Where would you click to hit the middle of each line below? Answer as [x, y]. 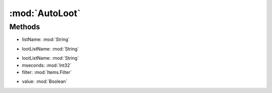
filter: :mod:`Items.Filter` [47, 72]
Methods [25, 27]
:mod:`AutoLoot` [45, 13]
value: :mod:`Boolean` [45, 81]
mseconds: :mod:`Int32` [47, 65]
